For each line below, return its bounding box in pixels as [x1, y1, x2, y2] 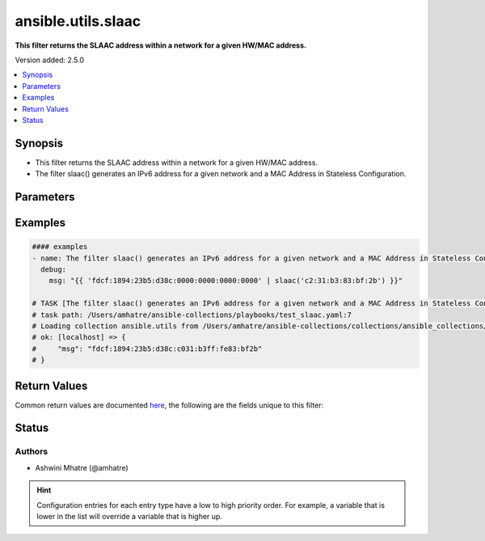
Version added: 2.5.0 [15, 55, 85, 65]
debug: [40, 264, 67, 274]
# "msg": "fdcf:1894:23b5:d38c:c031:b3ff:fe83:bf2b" [32, 344, 263, 353]
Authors [15, 446, 48, 457]
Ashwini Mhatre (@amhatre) [35, 463, 129, 472]
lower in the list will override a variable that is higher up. [36, 511, 222, 521]
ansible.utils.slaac [15, 12, 141, 30]
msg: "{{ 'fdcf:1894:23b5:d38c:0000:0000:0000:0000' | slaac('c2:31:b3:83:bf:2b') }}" [48, 276, 403, 285]
